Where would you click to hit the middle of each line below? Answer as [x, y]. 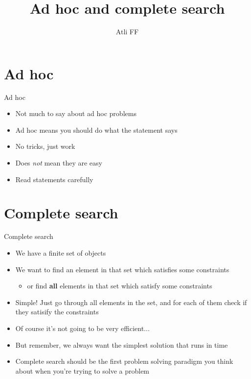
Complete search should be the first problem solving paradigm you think [124, 361]
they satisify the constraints [57, 312]
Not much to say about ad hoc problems [76, 113]
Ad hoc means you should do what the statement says [96, 130]
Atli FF [127, 32]
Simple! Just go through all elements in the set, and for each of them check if [131, 302]
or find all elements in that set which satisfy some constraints [120, 286]
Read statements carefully [54, 179]
